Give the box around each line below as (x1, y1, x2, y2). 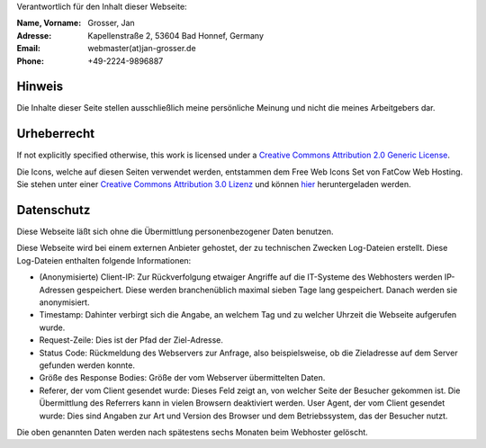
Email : (16, 43, 40, 54)
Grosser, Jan (87, 18, 135, 29)
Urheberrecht (16, 126, 94, 141)
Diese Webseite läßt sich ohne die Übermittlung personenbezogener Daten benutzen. (16, 226, 334, 237)
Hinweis (16, 79, 63, 94)
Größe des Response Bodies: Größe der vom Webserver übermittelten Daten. (39, 372, 326, 383)
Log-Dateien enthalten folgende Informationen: (16, 255, 192, 265)
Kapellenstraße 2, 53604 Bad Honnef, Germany (87, 30, 265, 40)
